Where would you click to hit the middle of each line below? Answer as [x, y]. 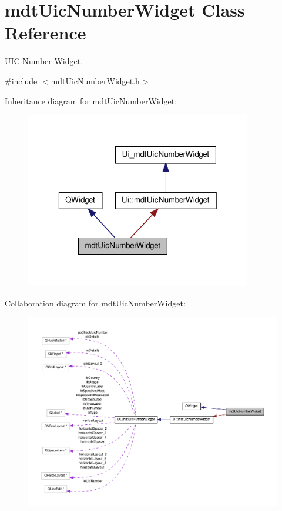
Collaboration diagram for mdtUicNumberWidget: [95, 303]
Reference [46, 33]
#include [21, 80]
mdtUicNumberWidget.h [95, 80]
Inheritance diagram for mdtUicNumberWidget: [91, 100]
